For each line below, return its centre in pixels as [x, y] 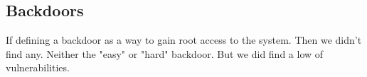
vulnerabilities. [38, 67]
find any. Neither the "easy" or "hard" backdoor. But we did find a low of [165, 53]
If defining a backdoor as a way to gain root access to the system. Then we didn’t [184, 40]
